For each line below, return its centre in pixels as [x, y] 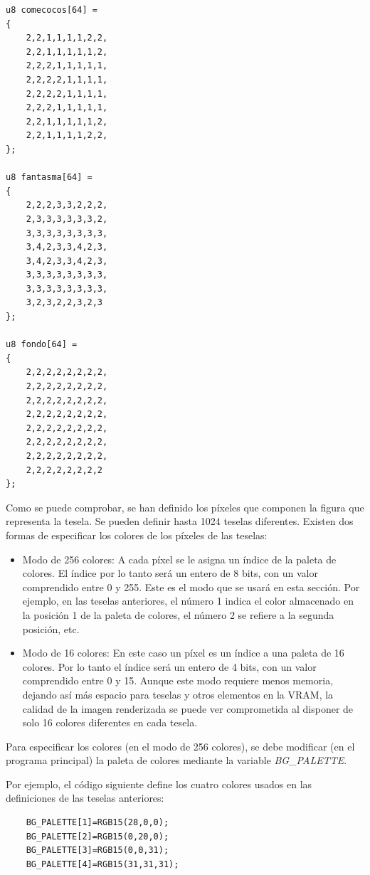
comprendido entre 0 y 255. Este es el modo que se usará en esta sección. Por [191, 587]
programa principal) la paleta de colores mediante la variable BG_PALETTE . [176, 760]
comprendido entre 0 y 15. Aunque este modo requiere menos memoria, [178, 680]
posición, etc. [51, 629]
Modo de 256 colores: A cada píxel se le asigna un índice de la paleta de [179, 559]
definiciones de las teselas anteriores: [85, 798]
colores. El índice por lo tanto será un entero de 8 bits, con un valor [170, 573]
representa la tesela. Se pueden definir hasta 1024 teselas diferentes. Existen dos [180, 521]
